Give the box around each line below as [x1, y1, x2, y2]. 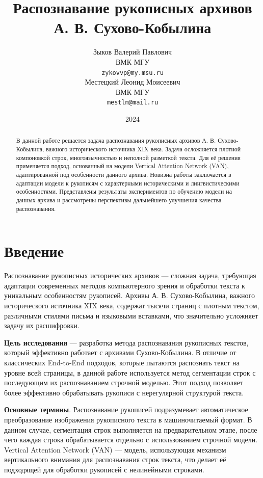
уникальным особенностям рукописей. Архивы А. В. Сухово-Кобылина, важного [4, 290, 255, 301]
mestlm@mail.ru [107, 99, 159, 107]
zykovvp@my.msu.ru [101, 69, 164, 76]
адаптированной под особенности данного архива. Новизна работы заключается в [16, 170, 231, 179]
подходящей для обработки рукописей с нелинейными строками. [4, 464, 204, 474]
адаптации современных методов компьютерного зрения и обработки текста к [4, 280, 245, 290]
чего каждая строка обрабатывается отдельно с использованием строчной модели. [4, 434, 258, 445]
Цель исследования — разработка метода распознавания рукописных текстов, [4, 337, 249, 348]
